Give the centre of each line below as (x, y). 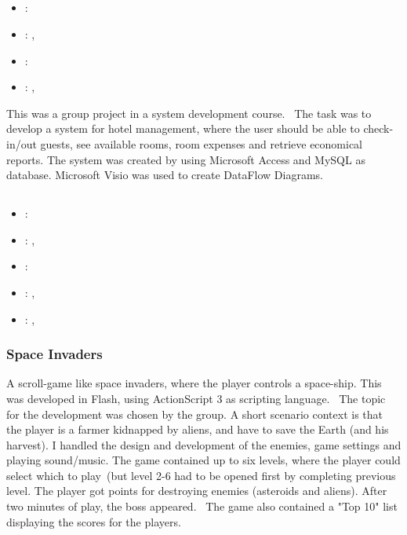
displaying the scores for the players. (94, 521)
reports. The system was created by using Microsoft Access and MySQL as (186, 159)
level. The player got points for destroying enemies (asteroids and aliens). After (197, 491)
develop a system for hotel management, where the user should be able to (183, 128)
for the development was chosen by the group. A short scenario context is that (195, 414)
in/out (22, 143)
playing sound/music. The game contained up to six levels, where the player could (203, 460)
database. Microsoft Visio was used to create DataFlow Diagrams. (165, 175)
